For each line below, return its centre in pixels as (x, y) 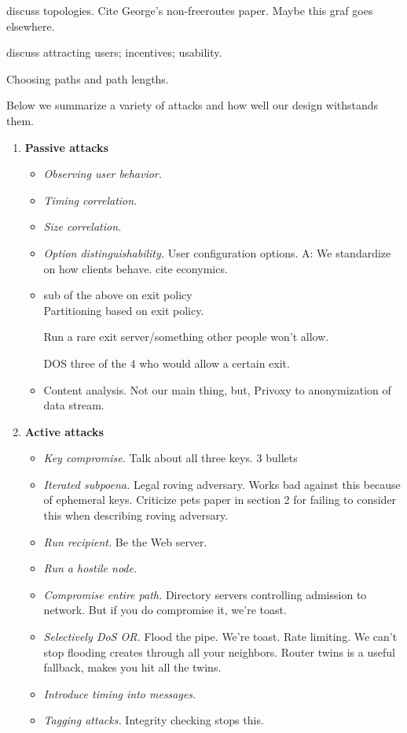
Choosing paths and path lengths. (88, 78)
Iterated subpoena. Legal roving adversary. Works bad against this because (222, 484)
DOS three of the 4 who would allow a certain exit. (167, 363)
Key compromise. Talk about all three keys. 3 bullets (170, 458)
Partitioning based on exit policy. (124, 310)
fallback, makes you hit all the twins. (132, 667)
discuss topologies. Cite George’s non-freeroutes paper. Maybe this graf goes (190, 10)
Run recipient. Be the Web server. (125, 541)
